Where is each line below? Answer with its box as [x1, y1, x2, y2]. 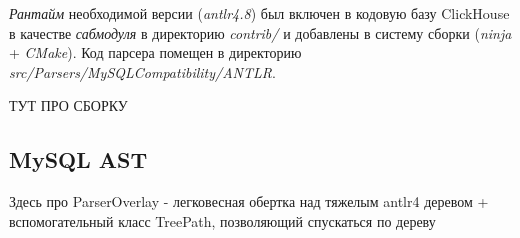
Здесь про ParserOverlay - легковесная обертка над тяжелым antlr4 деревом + [9, 191, 489, 212]
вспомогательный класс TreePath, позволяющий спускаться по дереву [9, 210, 436, 231]
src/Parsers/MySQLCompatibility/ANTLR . [9, 61, 276, 82]
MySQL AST [9, 144, 148, 175]
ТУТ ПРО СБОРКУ [9, 95, 128, 116]
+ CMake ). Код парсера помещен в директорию [9, 42, 302, 63]
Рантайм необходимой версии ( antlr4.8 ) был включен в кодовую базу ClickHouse [9, 3, 510, 23]
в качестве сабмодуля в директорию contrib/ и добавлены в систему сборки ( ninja [9, 22, 512, 43]
